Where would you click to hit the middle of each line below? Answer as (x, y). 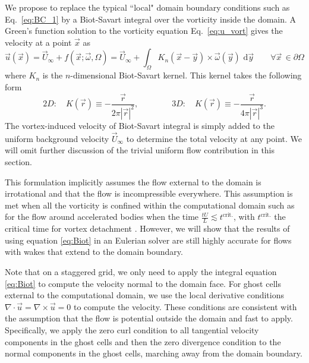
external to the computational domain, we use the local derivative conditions (145, 295)
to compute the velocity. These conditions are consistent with (185, 306)
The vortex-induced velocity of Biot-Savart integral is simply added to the (140, 125)
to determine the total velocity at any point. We (214, 138)
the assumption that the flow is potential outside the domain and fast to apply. (149, 318)
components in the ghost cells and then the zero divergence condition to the (143, 341)
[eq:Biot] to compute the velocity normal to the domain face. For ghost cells (143, 283)
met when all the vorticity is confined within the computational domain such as (150, 205)
